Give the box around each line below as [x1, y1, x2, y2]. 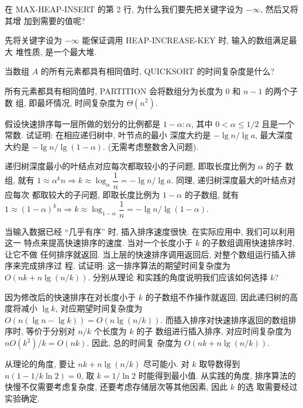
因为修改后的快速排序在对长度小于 [5, 290, 136, 303]
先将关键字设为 [5, 34, 62, 46]
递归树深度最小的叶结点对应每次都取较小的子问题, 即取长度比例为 [5, 160, 256, 172]
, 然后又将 [260, 3, 298, 15]
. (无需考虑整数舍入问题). [102, 140, 199, 152]
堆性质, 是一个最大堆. [15, 45, 97, 57]
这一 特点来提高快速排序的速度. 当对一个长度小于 [5, 236, 193, 249]
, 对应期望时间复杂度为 [55, 302, 143, 314]
